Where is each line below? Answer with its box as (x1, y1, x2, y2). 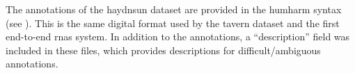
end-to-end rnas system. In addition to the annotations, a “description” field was (6, 29, 350, 44)
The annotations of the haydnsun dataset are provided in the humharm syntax (6, 2, 342, 16)
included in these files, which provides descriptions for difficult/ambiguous (6, 42, 321, 57)
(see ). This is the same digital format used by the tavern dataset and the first (6, 15, 340, 30)
